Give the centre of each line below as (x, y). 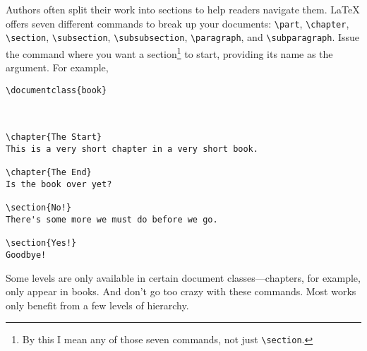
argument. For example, (57, 67)
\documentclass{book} (56, 90)
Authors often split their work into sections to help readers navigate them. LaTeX (183, 9)
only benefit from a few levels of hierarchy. (97, 305)
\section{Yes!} (41, 243)
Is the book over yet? (59, 184)
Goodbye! (26, 255)
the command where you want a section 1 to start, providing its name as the (169, 52)
